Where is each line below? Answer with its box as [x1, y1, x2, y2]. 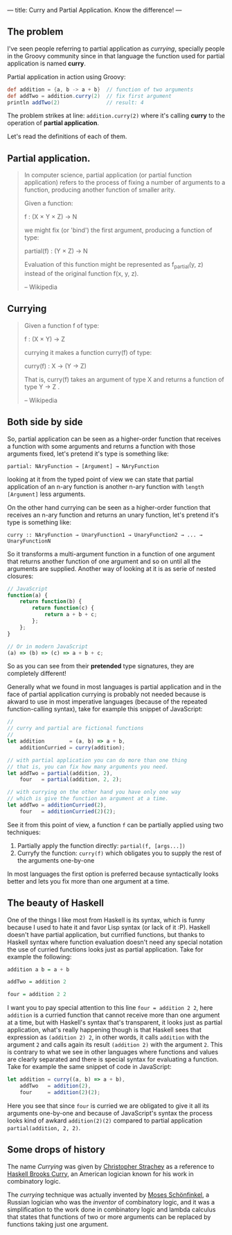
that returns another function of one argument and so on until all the [7, 557, 202, 565]
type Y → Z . [24, 382, 60, 391]
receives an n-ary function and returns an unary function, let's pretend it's [7, 511, 220, 519]
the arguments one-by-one [17, 856, 95, 864]
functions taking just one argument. [7, 1220, 109, 1228]
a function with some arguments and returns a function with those [7, 442, 196, 450]
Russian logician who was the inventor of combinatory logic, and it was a [7, 1197, 215, 1206]
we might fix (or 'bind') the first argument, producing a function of [24, 226, 213, 235]
